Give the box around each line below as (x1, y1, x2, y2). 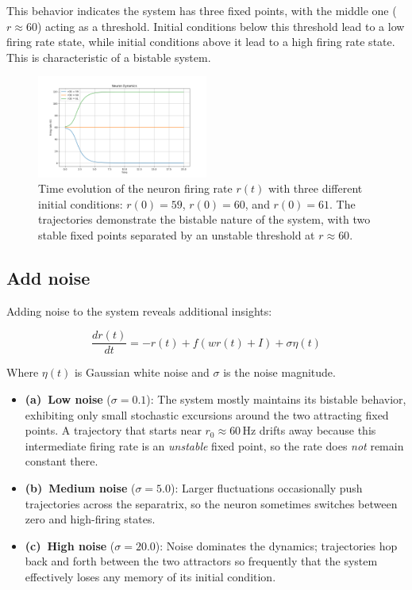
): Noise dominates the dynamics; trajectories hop (155, 537, 398, 554)
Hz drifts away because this (242, 422, 376, 439)
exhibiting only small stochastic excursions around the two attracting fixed (25, 406, 389, 423)
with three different (268, 180, 363, 197)
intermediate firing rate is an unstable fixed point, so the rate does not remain (25, 437, 404, 454)
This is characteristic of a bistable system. (6, 48, 211, 65)
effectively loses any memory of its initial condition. (25, 568, 276, 584)
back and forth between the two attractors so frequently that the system (25, 553, 378, 569)
